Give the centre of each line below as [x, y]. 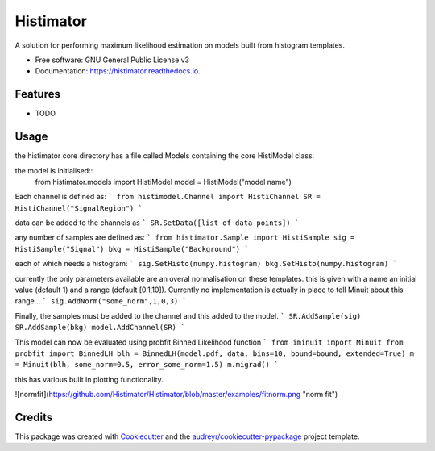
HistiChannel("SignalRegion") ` [79, 208]
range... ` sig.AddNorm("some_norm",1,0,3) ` [101, 301]
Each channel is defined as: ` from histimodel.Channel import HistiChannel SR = [168, 197]
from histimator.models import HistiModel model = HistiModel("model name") [163, 182]
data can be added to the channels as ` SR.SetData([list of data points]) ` [157, 223]
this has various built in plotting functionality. [89, 379]
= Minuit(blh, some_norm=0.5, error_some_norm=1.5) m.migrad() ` [147, 365]
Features [37, 94]
